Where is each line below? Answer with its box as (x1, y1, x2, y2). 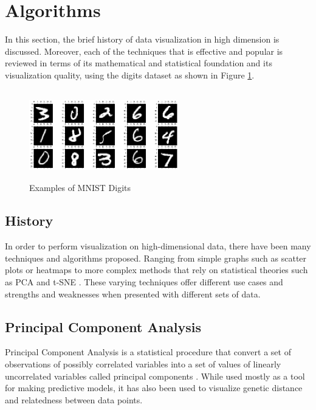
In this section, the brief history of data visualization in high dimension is (5, 33, 280, 46)
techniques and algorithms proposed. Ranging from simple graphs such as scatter (5, 251, 307, 264)
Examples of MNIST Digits (29, 181, 131, 194)
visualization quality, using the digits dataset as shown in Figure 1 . (5, 68, 255, 81)
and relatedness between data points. (5, 393, 143, 406)
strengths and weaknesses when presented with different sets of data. (5, 287, 261, 300)
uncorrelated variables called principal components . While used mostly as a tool (5, 369, 305, 382)
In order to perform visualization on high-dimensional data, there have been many (5, 240, 311, 252)
